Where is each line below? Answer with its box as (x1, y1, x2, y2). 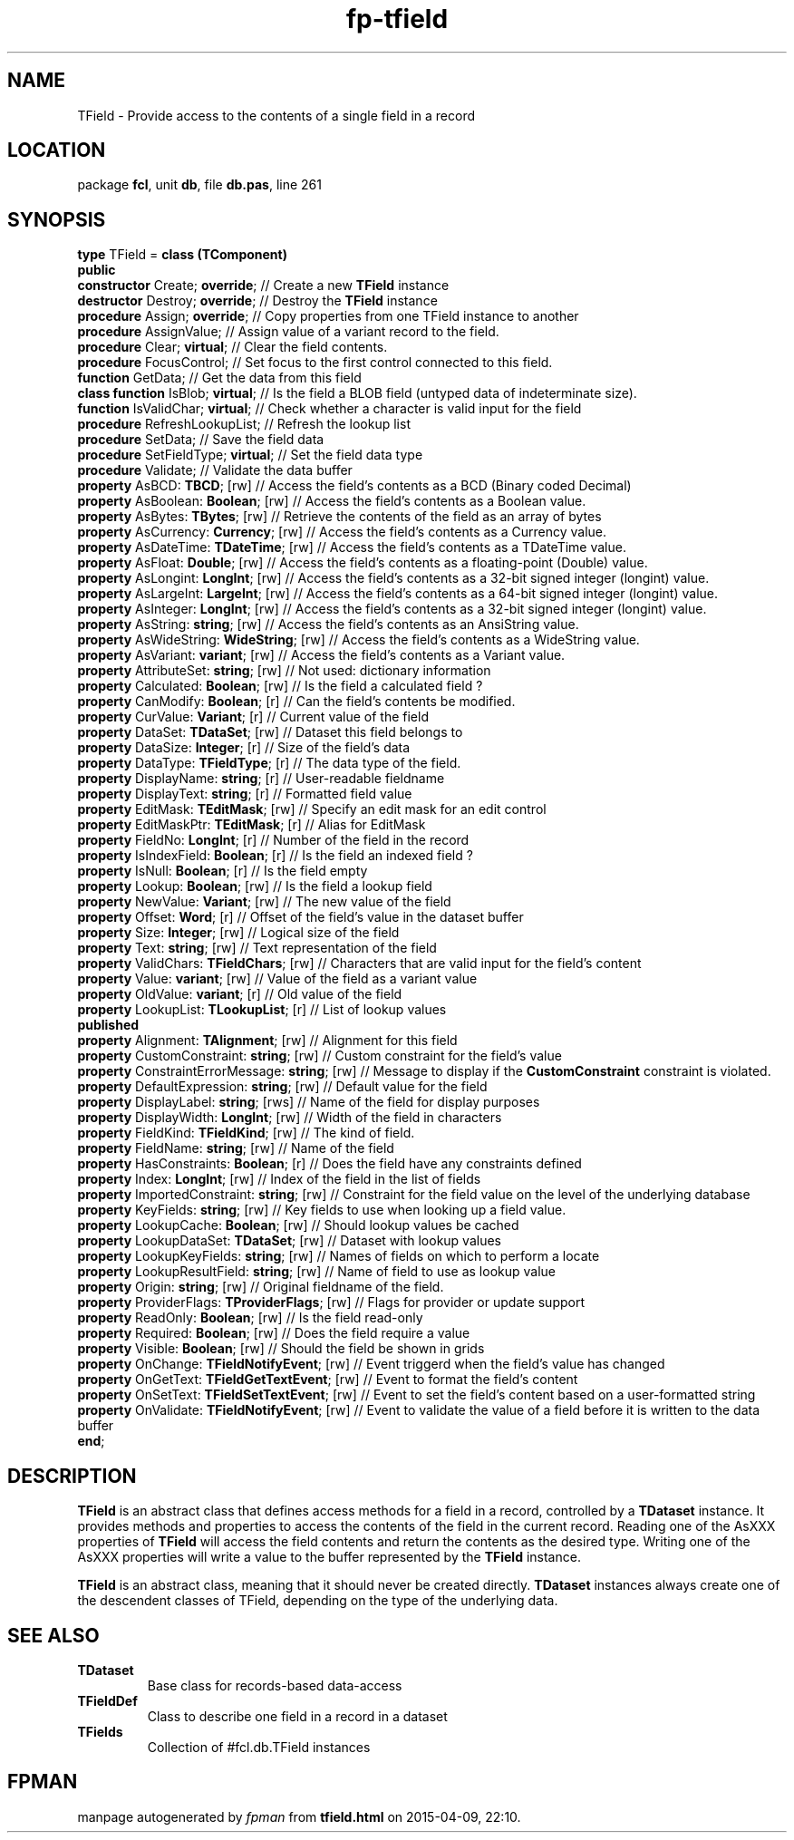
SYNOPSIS (7, 208, 106, 231)
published (77, 1017, 140, 1033)
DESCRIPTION (7, 1464, 137, 1487)
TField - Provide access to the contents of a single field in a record (77, 107, 476, 123)
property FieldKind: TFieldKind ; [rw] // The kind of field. (77, 1125, 415, 1141)
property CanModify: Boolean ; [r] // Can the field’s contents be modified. (77, 693, 516, 710)
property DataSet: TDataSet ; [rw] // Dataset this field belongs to (77, 724, 463, 741)
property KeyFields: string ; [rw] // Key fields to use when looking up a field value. (77, 1202, 566, 1218)
